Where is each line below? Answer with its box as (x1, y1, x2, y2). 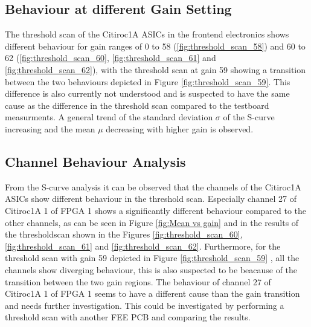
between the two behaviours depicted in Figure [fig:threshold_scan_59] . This (5, 75, 290, 88)
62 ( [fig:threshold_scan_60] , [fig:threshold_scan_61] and (5, 51, 216, 64)
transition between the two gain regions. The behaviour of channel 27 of (5, 275, 271, 288)
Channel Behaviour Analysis (5, 152, 186, 170)
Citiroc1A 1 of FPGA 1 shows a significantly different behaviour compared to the (5, 204, 307, 216)
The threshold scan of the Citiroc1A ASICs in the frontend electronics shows (5, 28, 289, 40)
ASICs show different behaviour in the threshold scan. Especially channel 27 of (5, 192, 297, 205)
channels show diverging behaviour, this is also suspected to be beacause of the (5, 263, 298, 276)
